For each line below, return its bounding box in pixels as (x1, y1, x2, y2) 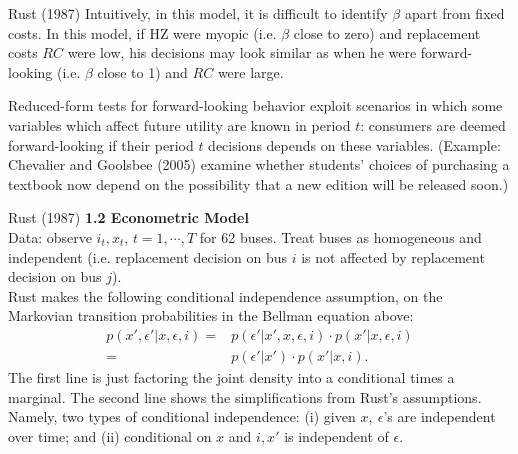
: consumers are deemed (360, 114, 506, 135)
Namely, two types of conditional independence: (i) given (8, 406, 356, 427)
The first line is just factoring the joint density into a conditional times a (8, 366, 455, 387)
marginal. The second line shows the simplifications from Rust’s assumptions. (8, 386, 482, 407)
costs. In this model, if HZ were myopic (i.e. (8, 22, 277, 43)
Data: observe (8, 226, 92, 247)
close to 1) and (97, 61, 188, 82)
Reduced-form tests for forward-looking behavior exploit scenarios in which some (8, 95, 503, 116)
